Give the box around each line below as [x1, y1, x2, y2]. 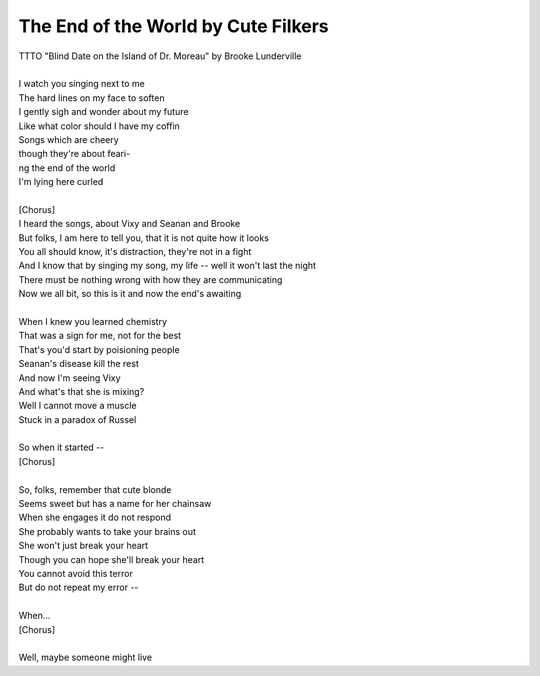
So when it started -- [18, 441, 105, 454]
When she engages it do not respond [18, 511, 172, 524]
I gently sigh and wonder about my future [18, 106, 189, 118]
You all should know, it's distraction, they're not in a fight [18, 246, 252, 258]
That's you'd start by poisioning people [18, 343, 180, 355]
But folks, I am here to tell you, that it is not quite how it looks [18, 231, 270, 244]
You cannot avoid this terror [18, 568, 134, 579]
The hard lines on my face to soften [18, 91, 165, 104]
